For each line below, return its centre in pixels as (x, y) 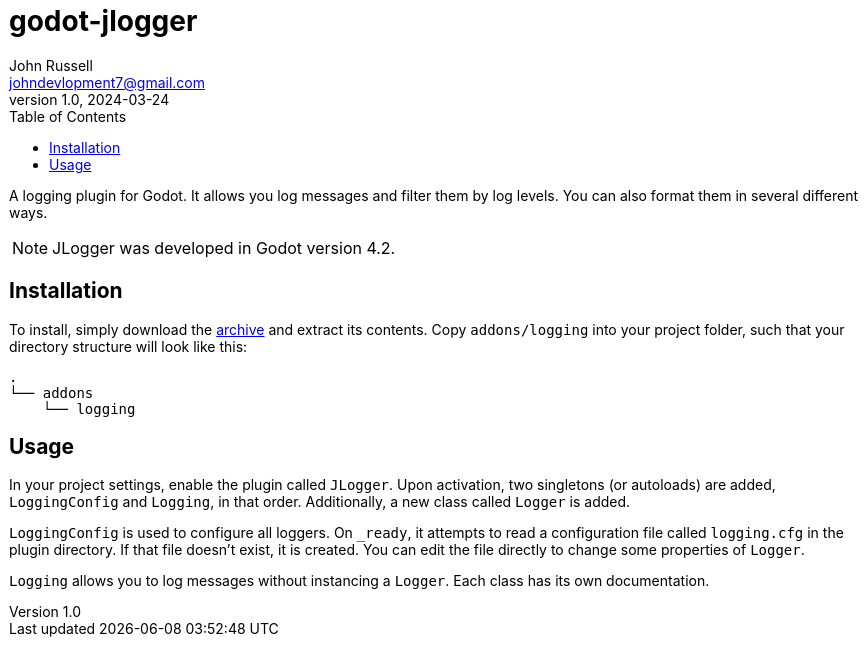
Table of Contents (68, 116)
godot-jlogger (103, 21)
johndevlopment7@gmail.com (107, 82)
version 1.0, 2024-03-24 (89, 99)
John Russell (51, 65)
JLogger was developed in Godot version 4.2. (224, 247)
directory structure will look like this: (128, 346)
